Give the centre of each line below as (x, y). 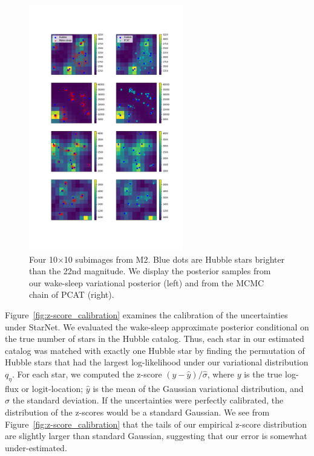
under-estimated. (36, 447)
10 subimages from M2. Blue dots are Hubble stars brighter (174, 259)
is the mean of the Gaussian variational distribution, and (198, 388)
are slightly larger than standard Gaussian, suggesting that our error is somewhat (156, 436)
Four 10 (43, 259)
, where (221, 374)
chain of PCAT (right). (72, 294)
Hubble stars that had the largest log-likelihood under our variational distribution (157, 362)
